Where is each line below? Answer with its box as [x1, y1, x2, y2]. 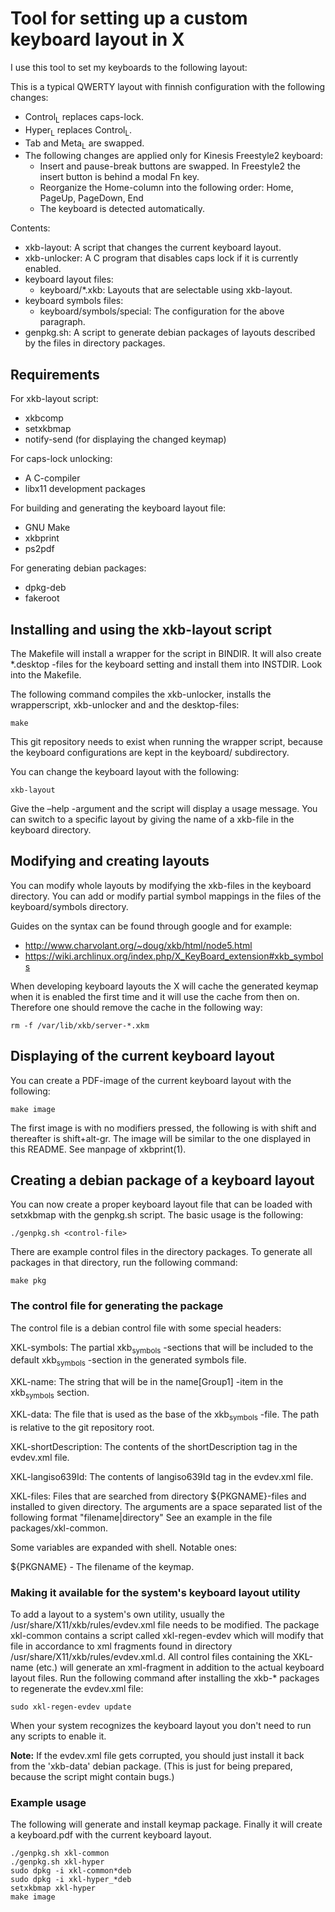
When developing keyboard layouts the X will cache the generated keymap [10, 980, 319, 992]
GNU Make [24, 522, 71, 534]
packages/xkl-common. [10, 1522, 109, 1534]
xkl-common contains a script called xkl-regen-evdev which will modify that [10, 1630, 324, 1642]
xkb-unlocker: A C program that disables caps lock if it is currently [24, 252, 299, 264]
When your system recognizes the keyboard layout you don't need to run [10, 1720, 312, 1732]
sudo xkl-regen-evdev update [10, 1702, 132, 1712]
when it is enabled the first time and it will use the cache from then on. [10, 990, 300, 1002]
